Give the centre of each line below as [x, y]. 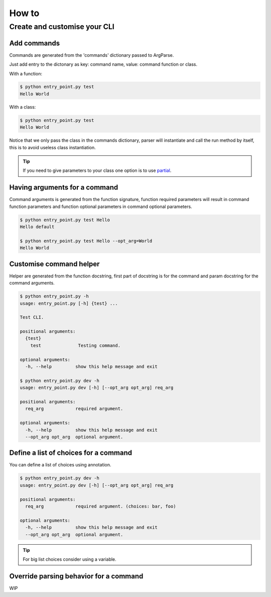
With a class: [23, 107]
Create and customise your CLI [62, 27]
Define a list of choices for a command [71, 453]
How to [24, 13]
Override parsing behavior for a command [76, 576]
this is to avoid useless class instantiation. [53, 147]
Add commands [35, 43]
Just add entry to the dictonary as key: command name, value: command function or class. [103, 64]
